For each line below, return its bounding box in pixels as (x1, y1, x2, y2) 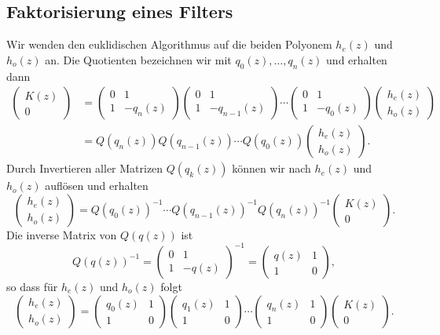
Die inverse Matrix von (6, 226, 117, 242)
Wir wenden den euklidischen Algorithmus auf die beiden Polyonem (6, 36, 332, 53)
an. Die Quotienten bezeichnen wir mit (45, 51, 232, 67)
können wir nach (232, 160, 311, 177)
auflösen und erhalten (45, 177, 148, 194)
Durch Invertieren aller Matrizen (6, 160, 163, 177)
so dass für (6, 278, 58, 294)
